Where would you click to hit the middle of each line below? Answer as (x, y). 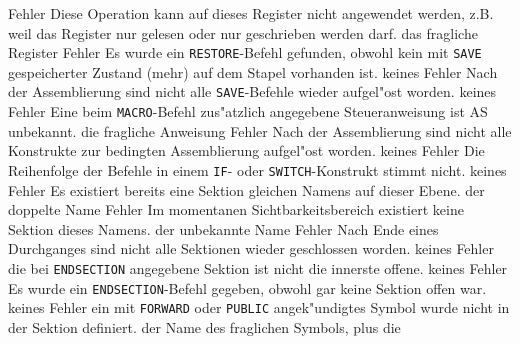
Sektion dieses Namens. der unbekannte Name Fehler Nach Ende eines (223, 228)
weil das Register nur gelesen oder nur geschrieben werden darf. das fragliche (243, 32)
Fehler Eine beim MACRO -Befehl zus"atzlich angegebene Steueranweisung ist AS (248, 111)
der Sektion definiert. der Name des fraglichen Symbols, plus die (204, 326)
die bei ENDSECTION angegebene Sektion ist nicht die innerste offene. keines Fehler (258, 267)
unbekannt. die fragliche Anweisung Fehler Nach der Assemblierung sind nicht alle (260, 130)
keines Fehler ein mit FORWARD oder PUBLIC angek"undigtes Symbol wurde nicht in (259, 307)
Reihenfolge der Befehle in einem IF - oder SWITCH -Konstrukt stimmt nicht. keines (257, 169)
